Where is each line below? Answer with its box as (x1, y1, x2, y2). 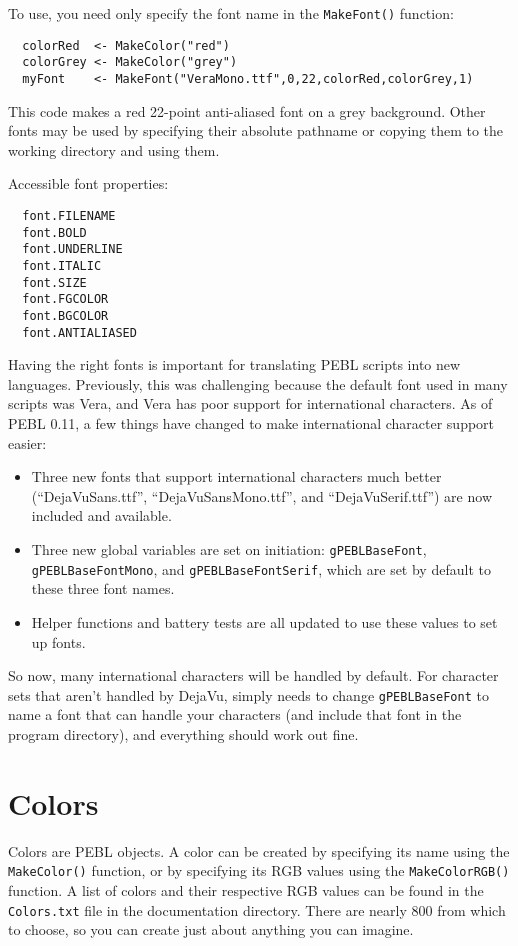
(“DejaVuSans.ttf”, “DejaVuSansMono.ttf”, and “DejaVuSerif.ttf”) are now (31, 485, 492, 506)
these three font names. (31, 578, 175, 599)
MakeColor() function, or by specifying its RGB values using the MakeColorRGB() (8, 860, 510, 881)
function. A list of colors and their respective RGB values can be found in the (8, 879, 484, 900)
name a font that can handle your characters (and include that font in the (8, 704, 462, 725)
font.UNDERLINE (22, 242, 123, 257)
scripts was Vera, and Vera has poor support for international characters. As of (8, 393, 493, 414)
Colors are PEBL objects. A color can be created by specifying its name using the (8, 840, 510, 861)
